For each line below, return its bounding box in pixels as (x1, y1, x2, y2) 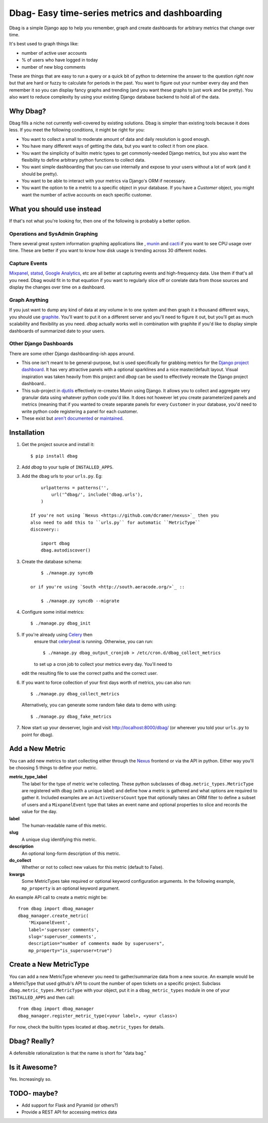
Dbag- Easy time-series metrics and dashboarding (9, 7, 222, 18)
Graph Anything (9, 296, 49, 303)
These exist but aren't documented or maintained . (21, 415, 124, 421)
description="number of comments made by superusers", (28, 940, 165, 946)
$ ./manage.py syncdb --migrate (40, 598, 120, 604)
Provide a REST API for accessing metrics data (21, 1109, 117, 1115)
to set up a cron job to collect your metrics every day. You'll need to (34, 661, 172, 667)
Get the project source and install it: (21, 442, 95, 448)
